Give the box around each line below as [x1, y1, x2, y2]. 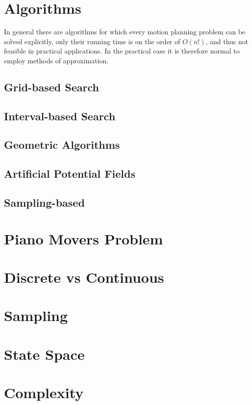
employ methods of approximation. [4, 55, 109, 65]
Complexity [4, 382, 84, 403]
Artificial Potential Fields [4, 166, 135, 181]
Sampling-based [4, 195, 85, 210]
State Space [4, 344, 85, 364]
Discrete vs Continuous [4, 267, 164, 287]
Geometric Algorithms [4, 137, 120, 152]
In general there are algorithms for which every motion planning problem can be [4, 27, 246, 37]
